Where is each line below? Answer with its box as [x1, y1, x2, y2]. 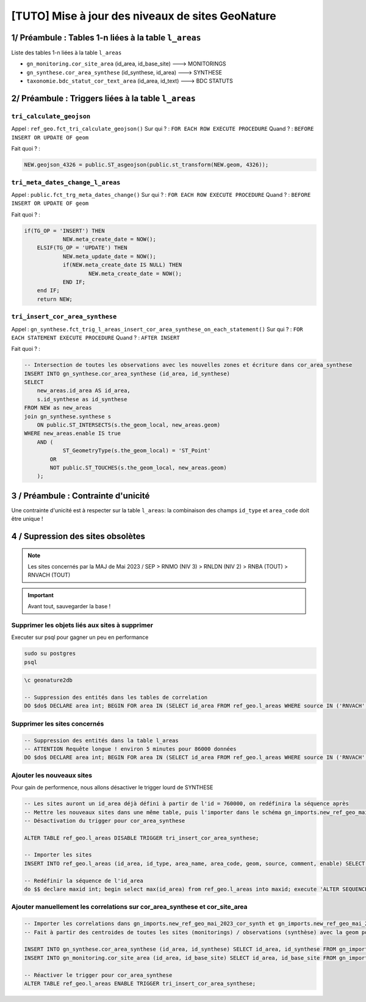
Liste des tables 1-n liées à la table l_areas [11, 49, 122, 56]
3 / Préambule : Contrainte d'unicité [11, 490, 150, 501]
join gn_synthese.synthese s [24, 413, 112, 420]
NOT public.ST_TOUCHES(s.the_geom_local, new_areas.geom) [49, 464, 227, 471]
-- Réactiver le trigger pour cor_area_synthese [24, 971, 173, 978]
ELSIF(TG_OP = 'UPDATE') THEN [37, 245, 127, 251]
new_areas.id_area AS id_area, [37, 387, 131, 394]
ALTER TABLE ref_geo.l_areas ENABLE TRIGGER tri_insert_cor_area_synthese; [24, 980, 256, 987]
